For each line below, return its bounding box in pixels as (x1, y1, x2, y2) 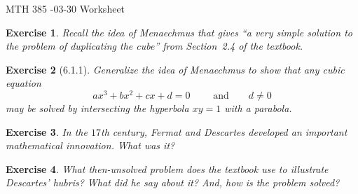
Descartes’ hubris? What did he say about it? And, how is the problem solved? (6, 175, 340, 190)
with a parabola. (224, 101, 292, 116)
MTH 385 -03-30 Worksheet (6, 1, 125, 15)
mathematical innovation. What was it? (6, 138, 175, 153)
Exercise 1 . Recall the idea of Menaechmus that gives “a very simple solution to (6, 25, 352, 39)
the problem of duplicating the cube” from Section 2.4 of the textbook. (6, 39, 303, 53)
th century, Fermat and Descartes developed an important (100, 124, 347, 139)
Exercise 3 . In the (6, 124, 88, 139)
